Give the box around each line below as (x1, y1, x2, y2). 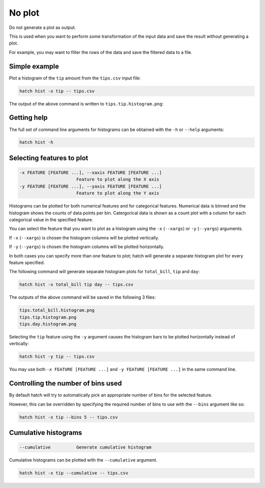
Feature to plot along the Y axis (76, 190, 159, 196)
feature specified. (9, 259, 45, 265)
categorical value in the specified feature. (9, 217, 93, 223)
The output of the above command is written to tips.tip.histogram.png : (9, 101, 164, 106)
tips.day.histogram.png (19, 321, 77, 327)
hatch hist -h (19, 140, 53, 145)
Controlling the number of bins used (9, 379, 122, 387)
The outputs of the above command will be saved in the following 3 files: (9, 294, 156, 300)
